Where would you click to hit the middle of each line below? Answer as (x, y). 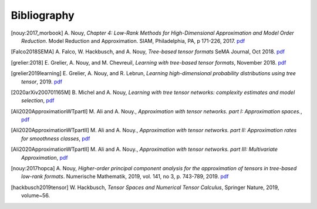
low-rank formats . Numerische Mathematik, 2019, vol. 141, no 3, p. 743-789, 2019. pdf (125, 177)
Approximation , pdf (45, 157)
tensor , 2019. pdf (42, 82)
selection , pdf (38, 100)
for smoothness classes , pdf (56, 139)
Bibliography (43, 15)
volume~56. (36, 195)
